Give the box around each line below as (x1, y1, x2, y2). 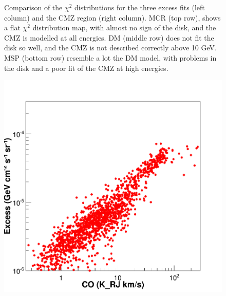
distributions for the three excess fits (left (74, 2, 205, 12)
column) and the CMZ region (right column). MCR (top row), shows (4, 12, 221, 23)
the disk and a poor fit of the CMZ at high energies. (4, 62, 168, 73)
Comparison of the (4, 2, 63, 12)
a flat (4, 22, 21, 33)
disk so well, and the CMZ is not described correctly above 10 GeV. (4, 42, 217, 53)
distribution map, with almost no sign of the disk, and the (32, 22, 216, 33)
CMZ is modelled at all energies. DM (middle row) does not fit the (4, 32, 214, 43)
